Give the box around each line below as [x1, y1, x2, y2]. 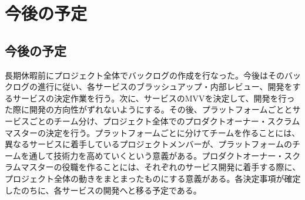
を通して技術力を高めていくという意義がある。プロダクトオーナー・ [21, 149, 284, 161]
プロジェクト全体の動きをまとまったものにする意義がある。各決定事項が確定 [5, 172, 301, 184]
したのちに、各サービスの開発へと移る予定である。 [5, 184, 202, 196]
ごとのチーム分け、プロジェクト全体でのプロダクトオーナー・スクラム [29, 114, 300, 127]
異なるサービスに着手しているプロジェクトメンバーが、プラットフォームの [5, 138, 292, 150]
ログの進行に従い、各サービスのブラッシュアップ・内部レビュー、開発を [12, 80, 293, 93]
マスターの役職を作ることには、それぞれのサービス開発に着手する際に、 [21, 161, 301, 173]
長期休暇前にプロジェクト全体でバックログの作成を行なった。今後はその [5, 69, 284, 81]
